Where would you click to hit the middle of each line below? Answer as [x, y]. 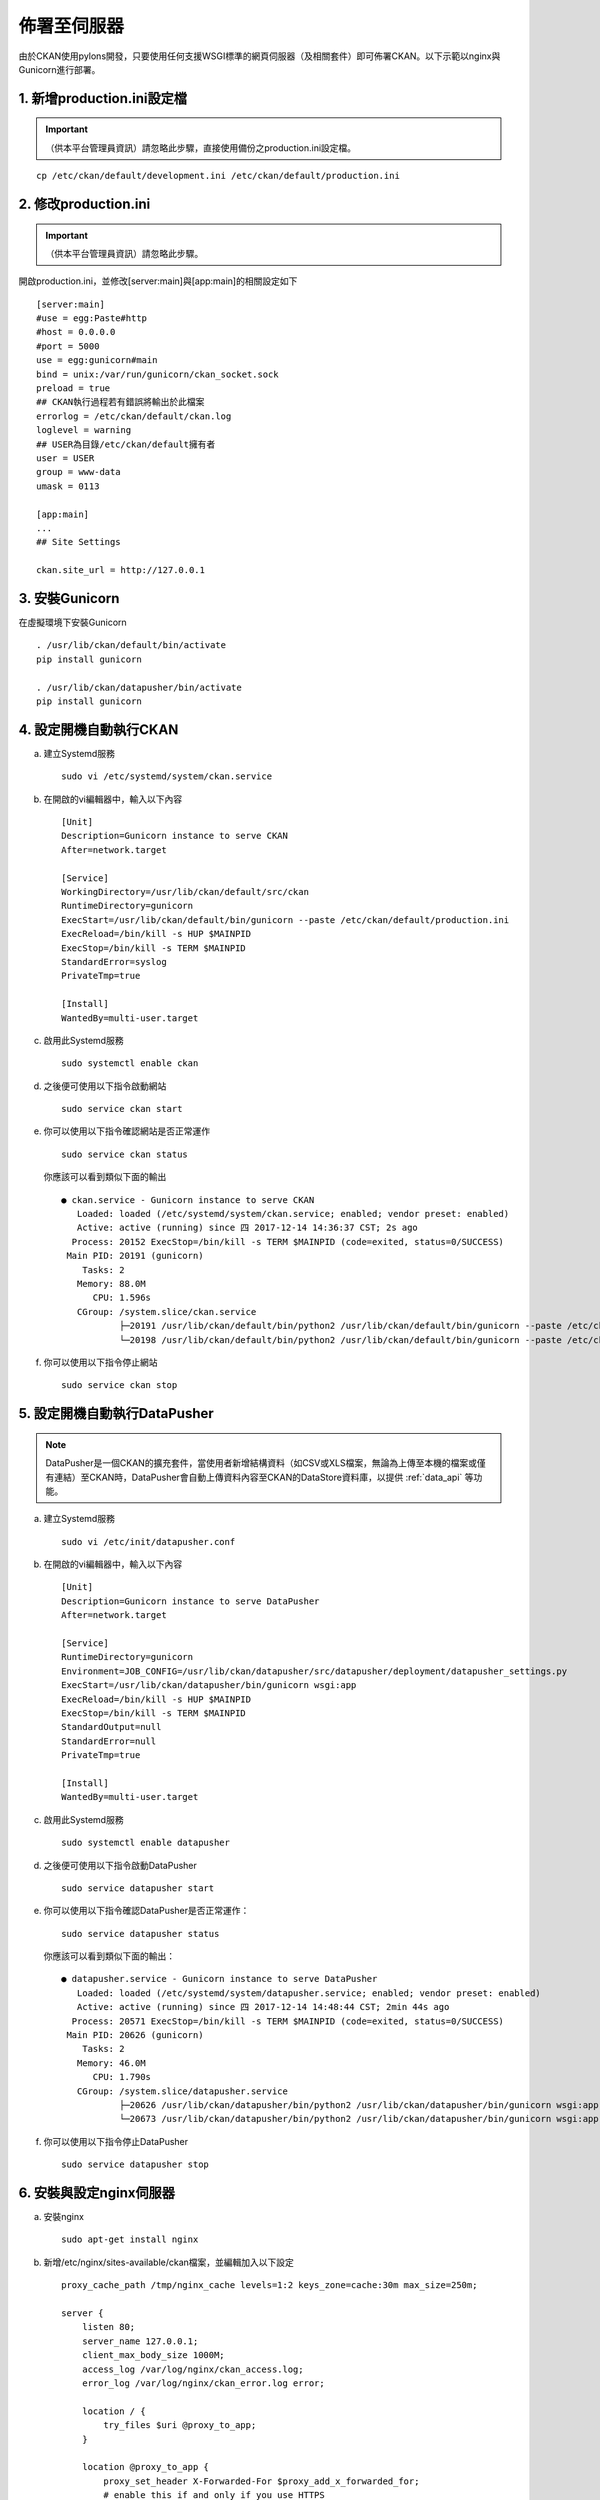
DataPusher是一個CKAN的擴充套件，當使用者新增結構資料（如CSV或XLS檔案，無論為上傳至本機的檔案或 [261, 1463]
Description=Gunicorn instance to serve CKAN [175, 836]
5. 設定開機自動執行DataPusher [116, 1413]
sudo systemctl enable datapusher [145, 1843]
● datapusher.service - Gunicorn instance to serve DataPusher [219, 1979]
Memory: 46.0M [111, 2063]
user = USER [65, 458]
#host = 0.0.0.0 [76, 332]
